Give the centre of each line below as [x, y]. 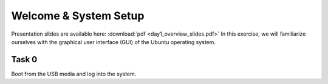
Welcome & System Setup [78, 16]
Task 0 [24, 60]
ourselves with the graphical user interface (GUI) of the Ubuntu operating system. [113, 42]
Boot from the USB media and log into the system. [74, 74]
